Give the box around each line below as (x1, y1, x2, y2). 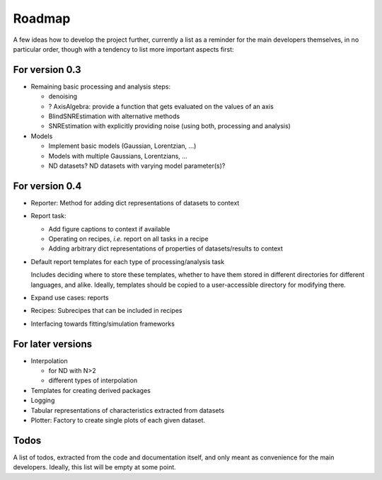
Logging (30, 396, 55, 405)
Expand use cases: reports (30, 294, 109, 302)
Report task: (30, 212, 66, 220)
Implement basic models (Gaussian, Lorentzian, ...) (48, 142, 197, 150)
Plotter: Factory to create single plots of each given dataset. (30, 416, 205, 425)
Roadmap (13, 11, 71, 26)
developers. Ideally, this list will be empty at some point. (13, 463, 176, 472)
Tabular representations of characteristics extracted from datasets (30, 406, 225, 414)
